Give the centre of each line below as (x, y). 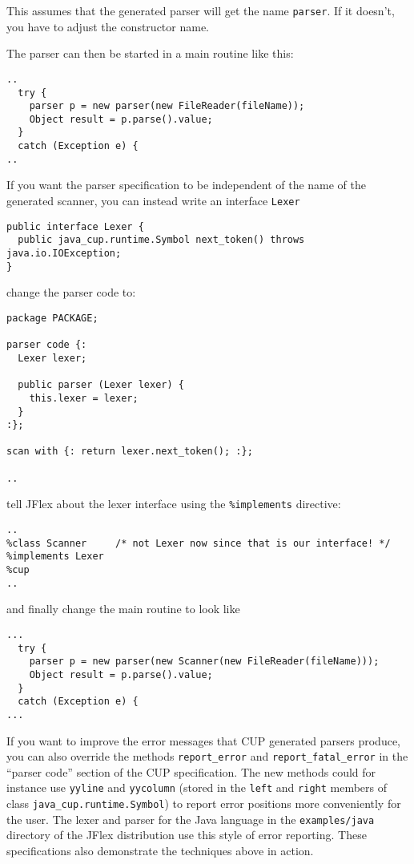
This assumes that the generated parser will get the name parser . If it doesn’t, (201, 10)
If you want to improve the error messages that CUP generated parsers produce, (204, 740)
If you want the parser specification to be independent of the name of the (187, 185)
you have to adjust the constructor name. (108, 26)
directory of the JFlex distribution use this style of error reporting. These (187, 835)
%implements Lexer (55, 557)
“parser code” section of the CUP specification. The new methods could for (191, 771)
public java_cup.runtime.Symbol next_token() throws (161, 240)
